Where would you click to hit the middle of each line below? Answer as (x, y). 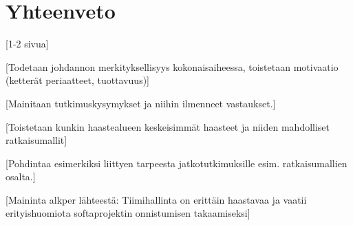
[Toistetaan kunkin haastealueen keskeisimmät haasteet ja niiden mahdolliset (168, 126)
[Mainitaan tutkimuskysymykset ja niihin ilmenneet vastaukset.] (141, 103)
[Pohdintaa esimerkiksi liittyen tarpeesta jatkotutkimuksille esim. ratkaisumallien (176, 163)
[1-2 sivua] (27, 44)
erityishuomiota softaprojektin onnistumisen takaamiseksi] (128, 213)
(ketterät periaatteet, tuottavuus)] (78, 80)
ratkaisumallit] (36, 140)
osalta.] (21, 176)
